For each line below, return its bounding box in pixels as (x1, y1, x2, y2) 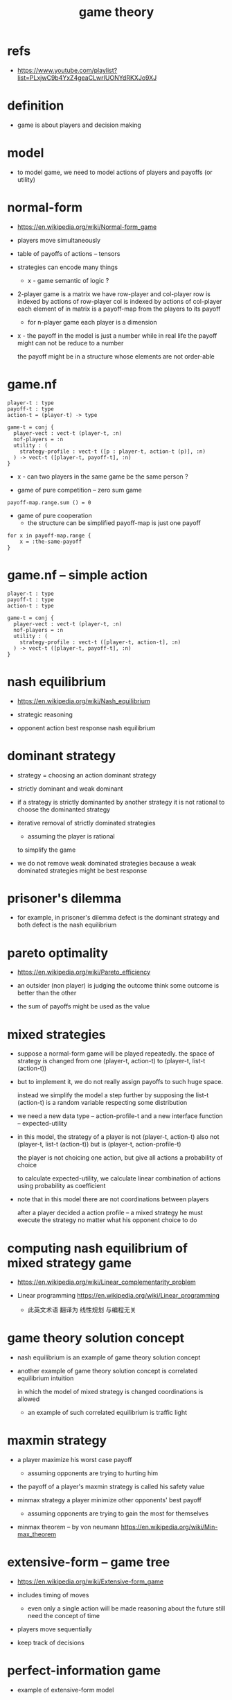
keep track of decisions (17, 1638, 84, 1647)
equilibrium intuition (17, 1374, 74, 1382)
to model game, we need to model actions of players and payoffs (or (17, 168, 213, 176)
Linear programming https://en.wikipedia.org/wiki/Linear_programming (17, 1291, 220, 1300)
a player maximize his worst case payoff (17, 1456, 133, 1464)
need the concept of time (27, 1612, 100, 1620)
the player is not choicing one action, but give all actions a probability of (17, 1153, 223, 1162)
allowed (17, 1395, 40, 1403)
